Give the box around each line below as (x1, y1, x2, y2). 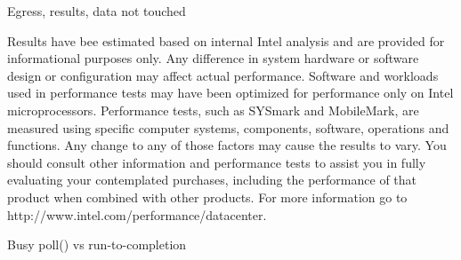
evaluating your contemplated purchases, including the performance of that (7, 170, 417, 189)
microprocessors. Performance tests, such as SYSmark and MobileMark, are (7, 100, 419, 119)
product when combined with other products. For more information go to (7, 187, 408, 206)
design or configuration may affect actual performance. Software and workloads (7, 66, 439, 84)
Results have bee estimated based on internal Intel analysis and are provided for (7, 31, 445, 50)
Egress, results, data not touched (7, 2, 186, 20)
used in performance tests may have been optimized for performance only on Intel (7, 83, 454, 102)
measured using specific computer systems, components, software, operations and (7, 118, 449, 137)
